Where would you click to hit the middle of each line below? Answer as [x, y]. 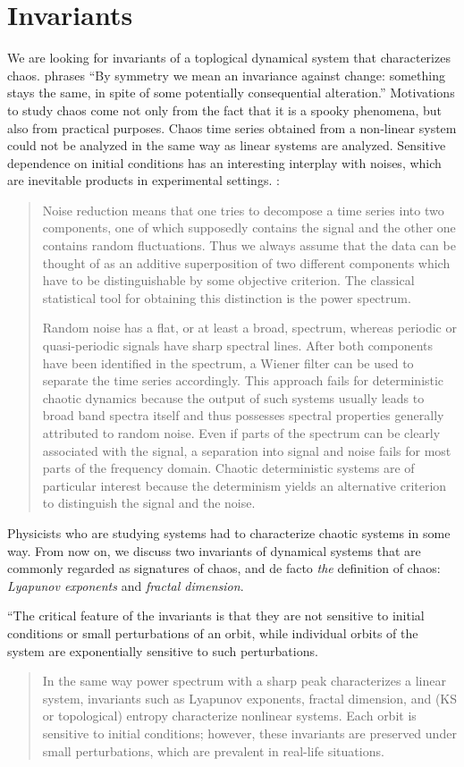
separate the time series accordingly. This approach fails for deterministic [243, 380]
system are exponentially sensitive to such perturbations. [163, 650]
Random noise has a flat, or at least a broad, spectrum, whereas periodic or [249, 328]
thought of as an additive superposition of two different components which [246, 262]
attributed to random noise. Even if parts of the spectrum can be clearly [241, 433]
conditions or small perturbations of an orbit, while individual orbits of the [213, 632]
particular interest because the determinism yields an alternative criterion [245, 485]
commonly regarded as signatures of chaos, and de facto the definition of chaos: [224, 568]
